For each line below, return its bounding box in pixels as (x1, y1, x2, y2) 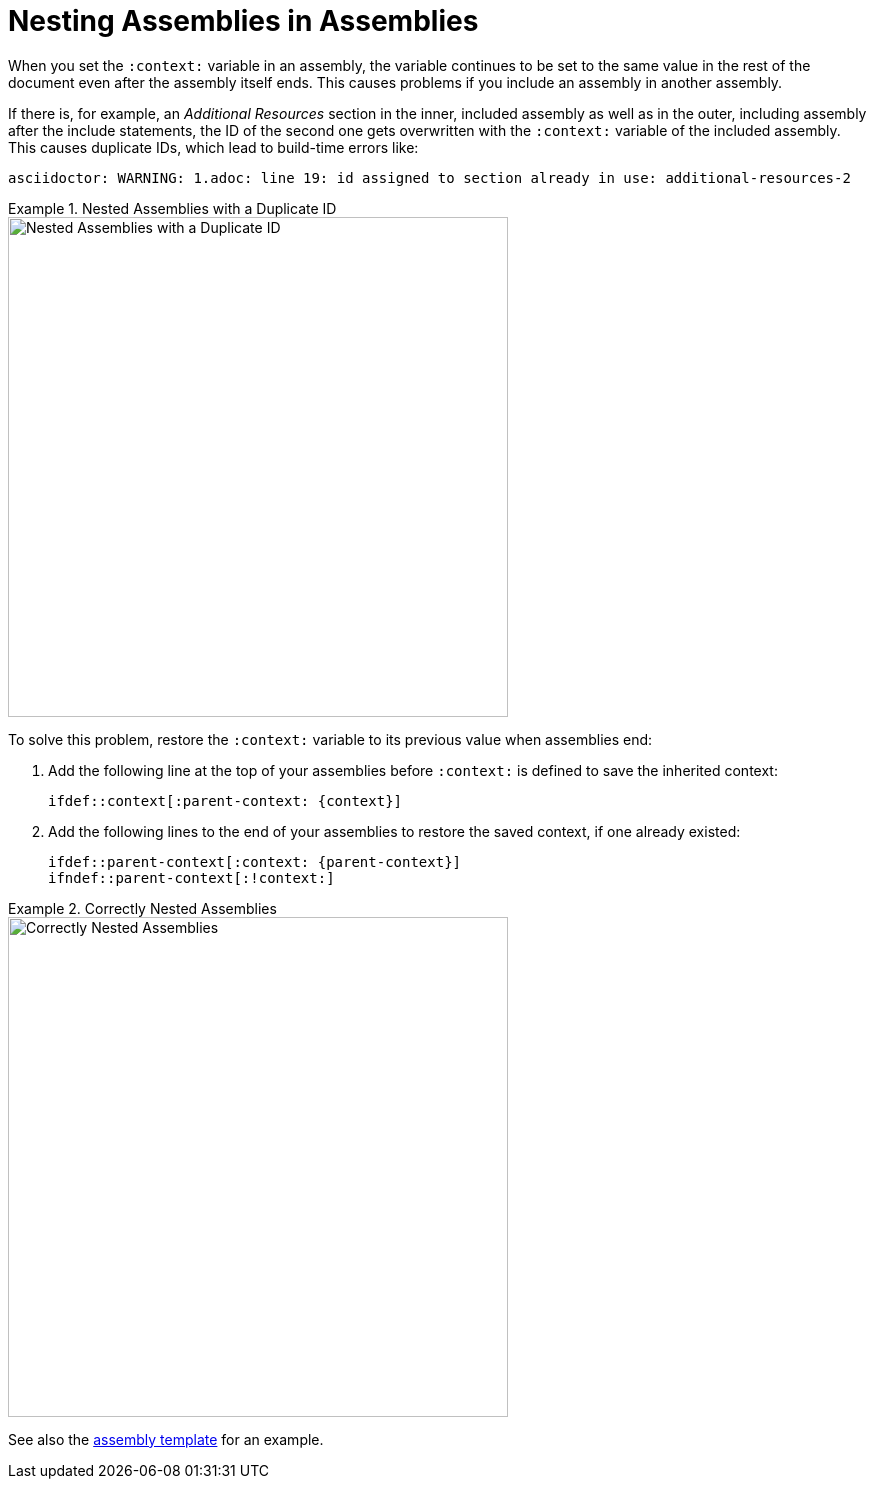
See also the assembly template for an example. (8, 1430, 324, 1448)
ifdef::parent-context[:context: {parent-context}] (48, 853, 462, 870)
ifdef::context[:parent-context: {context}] (48, 792, 403, 809)
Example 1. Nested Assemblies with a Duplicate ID (8, 199, 337, 217)
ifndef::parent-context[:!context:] (48, 869, 335, 886)
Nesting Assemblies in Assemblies (8, 4, 479, 38)
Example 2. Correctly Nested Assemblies (8, 899, 277, 917)
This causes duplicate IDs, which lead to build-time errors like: (8, 138, 419, 156)
